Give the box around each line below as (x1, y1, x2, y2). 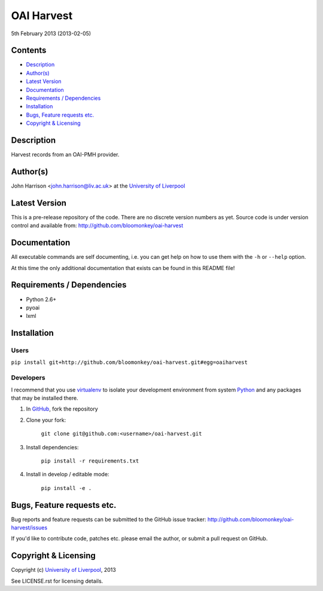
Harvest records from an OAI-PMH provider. (11, 151, 120, 158)
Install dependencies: (26, 443, 79, 451)
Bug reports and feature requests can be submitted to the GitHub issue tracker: (11, 516, 206, 523)
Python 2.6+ (26, 296, 57, 303)
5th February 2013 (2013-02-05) (11, 30, 92, 37)
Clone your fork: (26, 416, 66, 424)
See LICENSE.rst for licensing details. (11, 577, 103, 584)
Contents (11, 45, 47, 56)
